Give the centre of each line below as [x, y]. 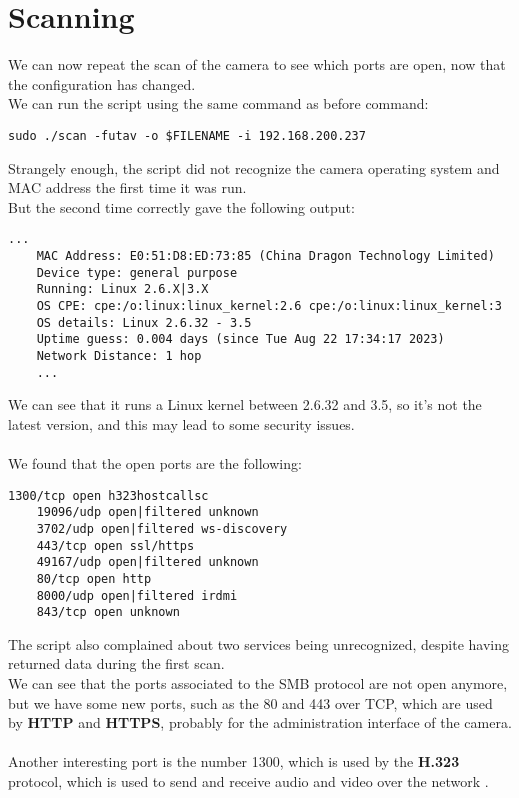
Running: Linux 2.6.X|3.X [122, 289]
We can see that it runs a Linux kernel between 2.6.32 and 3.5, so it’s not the [245, 404]
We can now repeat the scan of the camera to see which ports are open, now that [257, 64]
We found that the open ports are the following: [155, 463]
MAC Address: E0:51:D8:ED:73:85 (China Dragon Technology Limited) [265, 256]
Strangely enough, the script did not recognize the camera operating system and [254, 167]
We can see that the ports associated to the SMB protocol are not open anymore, [258, 683]
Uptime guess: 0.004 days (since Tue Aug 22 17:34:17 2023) [240, 339]
